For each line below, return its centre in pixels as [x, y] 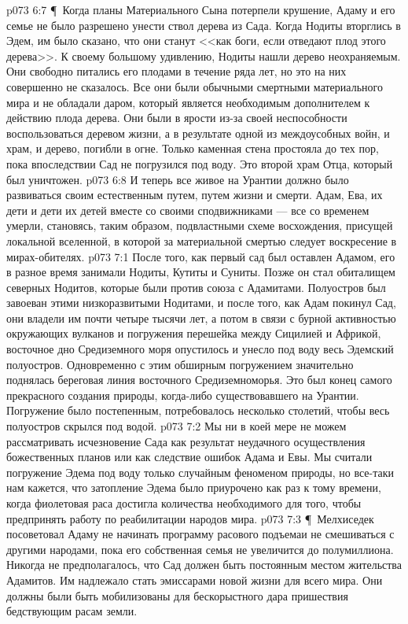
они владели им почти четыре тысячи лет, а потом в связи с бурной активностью [201, 318]
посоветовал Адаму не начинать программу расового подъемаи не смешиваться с [200, 534]
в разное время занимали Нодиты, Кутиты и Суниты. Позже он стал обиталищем [201, 272]
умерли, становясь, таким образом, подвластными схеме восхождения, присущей [200, 225]
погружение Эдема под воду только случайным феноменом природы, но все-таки [200, 472]
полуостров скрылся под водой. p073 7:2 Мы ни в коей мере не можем [176, 426]
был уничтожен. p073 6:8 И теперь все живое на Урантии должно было [178, 179]
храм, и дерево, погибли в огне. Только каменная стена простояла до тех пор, [193, 148]
